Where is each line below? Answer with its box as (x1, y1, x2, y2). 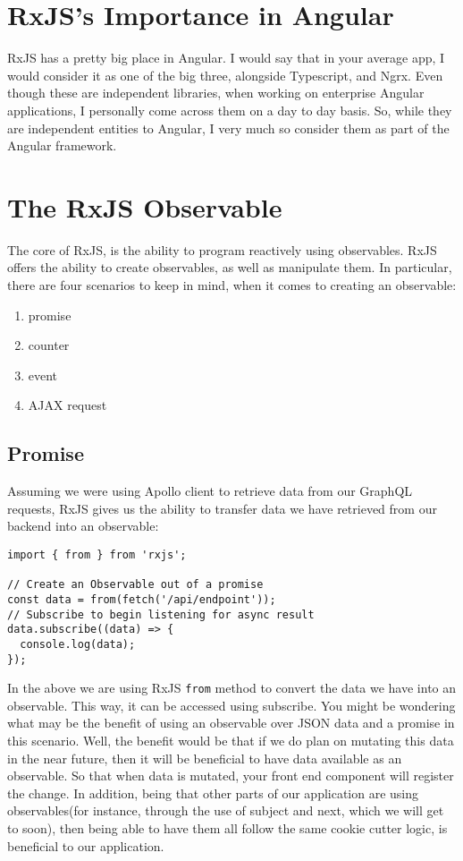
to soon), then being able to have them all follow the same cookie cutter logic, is (7, 819, 448, 838)
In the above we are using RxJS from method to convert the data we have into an (7, 678, 457, 697)
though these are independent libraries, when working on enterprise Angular (7, 83, 425, 102)
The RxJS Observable (7, 188, 282, 225)
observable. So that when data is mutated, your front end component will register (7, 766, 454, 785)
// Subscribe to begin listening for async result (7, 608, 315, 621)
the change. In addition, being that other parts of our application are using (7, 783, 419, 802)
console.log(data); (20, 637, 136, 651)
